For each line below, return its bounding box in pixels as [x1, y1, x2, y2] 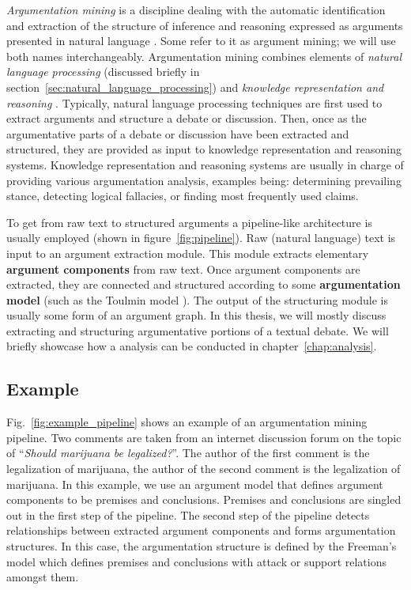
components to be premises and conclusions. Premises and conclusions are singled [6, 491, 402, 508]
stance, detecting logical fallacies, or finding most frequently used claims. [6, 187, 359, 204]
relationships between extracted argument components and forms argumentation [6, 522, 396, 539]
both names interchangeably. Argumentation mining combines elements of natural [6, 47, 402, 64]
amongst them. [6, 569, 79, 585]
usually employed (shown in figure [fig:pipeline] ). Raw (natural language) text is [6, 229, 396, 246]
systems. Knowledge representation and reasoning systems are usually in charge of [6, 156, 404, 172]
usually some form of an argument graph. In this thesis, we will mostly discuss [6, 307, 386, 323]
